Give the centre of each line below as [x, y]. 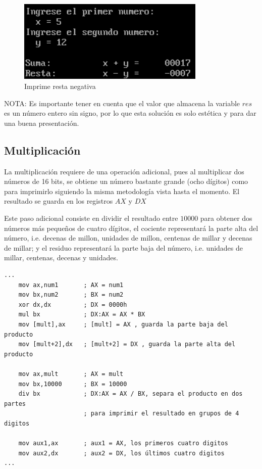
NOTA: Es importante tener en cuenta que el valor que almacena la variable [122, 103]
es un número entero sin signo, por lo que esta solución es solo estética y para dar [130, 113]
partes [15, 404]
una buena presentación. [42, 123]
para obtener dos [226, 218]
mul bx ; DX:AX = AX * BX [82, 315]
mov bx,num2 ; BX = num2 [71, 295]
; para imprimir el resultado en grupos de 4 [161, 414]
